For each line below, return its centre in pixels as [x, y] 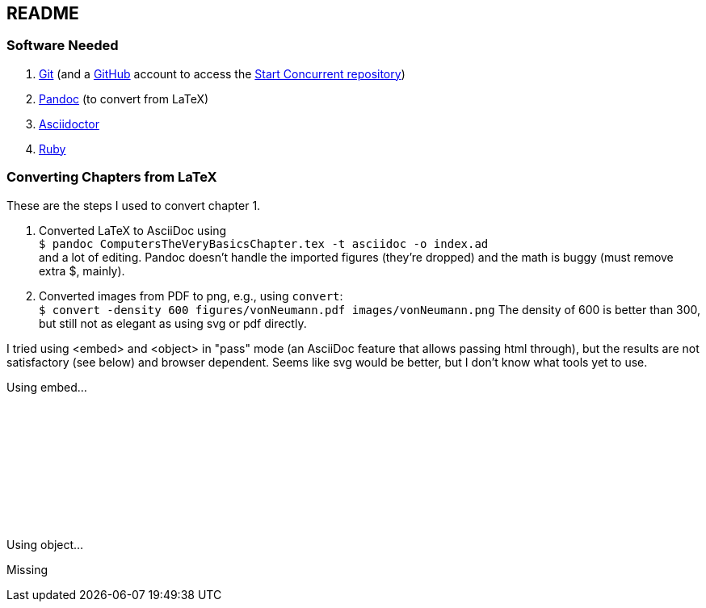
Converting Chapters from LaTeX [112, 177]
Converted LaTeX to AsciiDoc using [133, 230]
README [43, 13]
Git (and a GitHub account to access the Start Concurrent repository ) [222, 73]
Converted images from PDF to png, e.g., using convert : [191, 296]
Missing [27, 569]
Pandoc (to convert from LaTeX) [124, 99]
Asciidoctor [69, 124]
